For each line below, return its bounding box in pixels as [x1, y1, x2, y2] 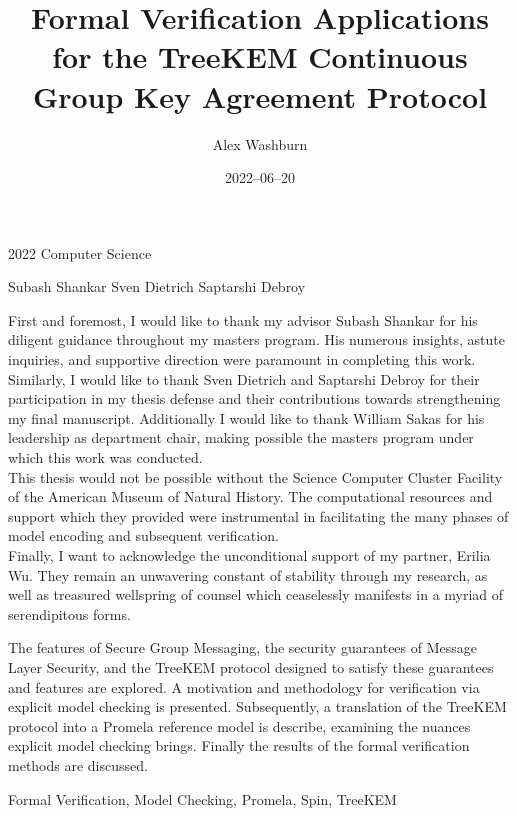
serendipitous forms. [8, 603, 131, 624]
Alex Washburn [212, 133, 308, 154]
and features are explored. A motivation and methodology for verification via [8, 676, 480, 697]
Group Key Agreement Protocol [32, 75, 488, 116]
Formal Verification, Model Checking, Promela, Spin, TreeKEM [8, 788, 397, 809]
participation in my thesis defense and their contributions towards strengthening [8, 388, 501, 409]
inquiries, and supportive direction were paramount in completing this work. [8, 349, 476, 370]
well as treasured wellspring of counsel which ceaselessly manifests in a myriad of [8, 584, 504, 605]
